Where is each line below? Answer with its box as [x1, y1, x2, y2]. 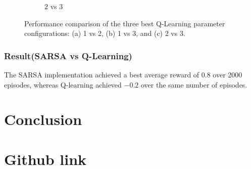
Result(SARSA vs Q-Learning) [4, 49, 132, 62]
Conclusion [4, 109, 82, 130]
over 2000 [213, 69, 242, 79]
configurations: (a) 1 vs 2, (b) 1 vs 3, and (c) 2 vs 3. [24, 28, 185, 38]
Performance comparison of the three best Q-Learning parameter [24, 18, 225, 28]
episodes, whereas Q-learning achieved [4, 79, 122, 90]
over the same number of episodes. [140, 79, 247, 90]
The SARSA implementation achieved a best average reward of [4, 69, 199, 79]
